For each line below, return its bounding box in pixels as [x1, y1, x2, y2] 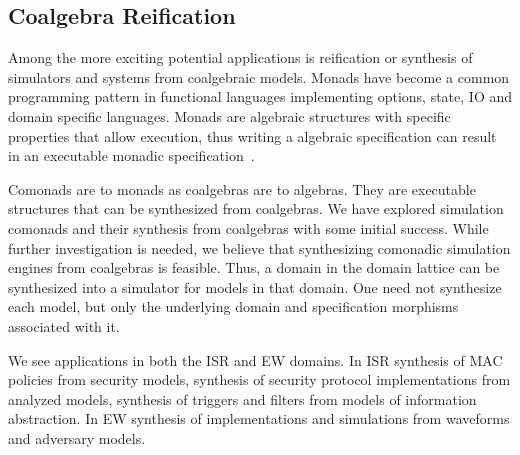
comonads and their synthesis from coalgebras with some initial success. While [8, 217, 489, 238]
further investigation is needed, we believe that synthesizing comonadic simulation [8, 237, 511, 258]
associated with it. [8, 315, 120, 336]
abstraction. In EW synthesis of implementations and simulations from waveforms [8, 408, 510, 429]
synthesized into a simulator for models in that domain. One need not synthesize [8, 276, 502, 297]
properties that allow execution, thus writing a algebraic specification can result [8, 125, 497, 146]
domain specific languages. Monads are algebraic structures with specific [8, 105, 451, 126]
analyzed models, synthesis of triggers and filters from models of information [8, 388, 477, 409]
